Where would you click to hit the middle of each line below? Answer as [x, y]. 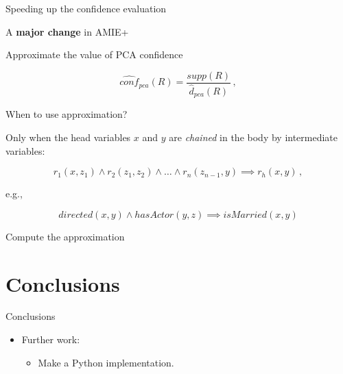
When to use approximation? [67, 114]
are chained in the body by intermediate [253, 137]
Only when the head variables [68, 137]
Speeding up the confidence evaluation [86, 8]
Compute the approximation [65, 236]
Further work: [51, 339]
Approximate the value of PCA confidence [94, 54]
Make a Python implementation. [106, 362]
